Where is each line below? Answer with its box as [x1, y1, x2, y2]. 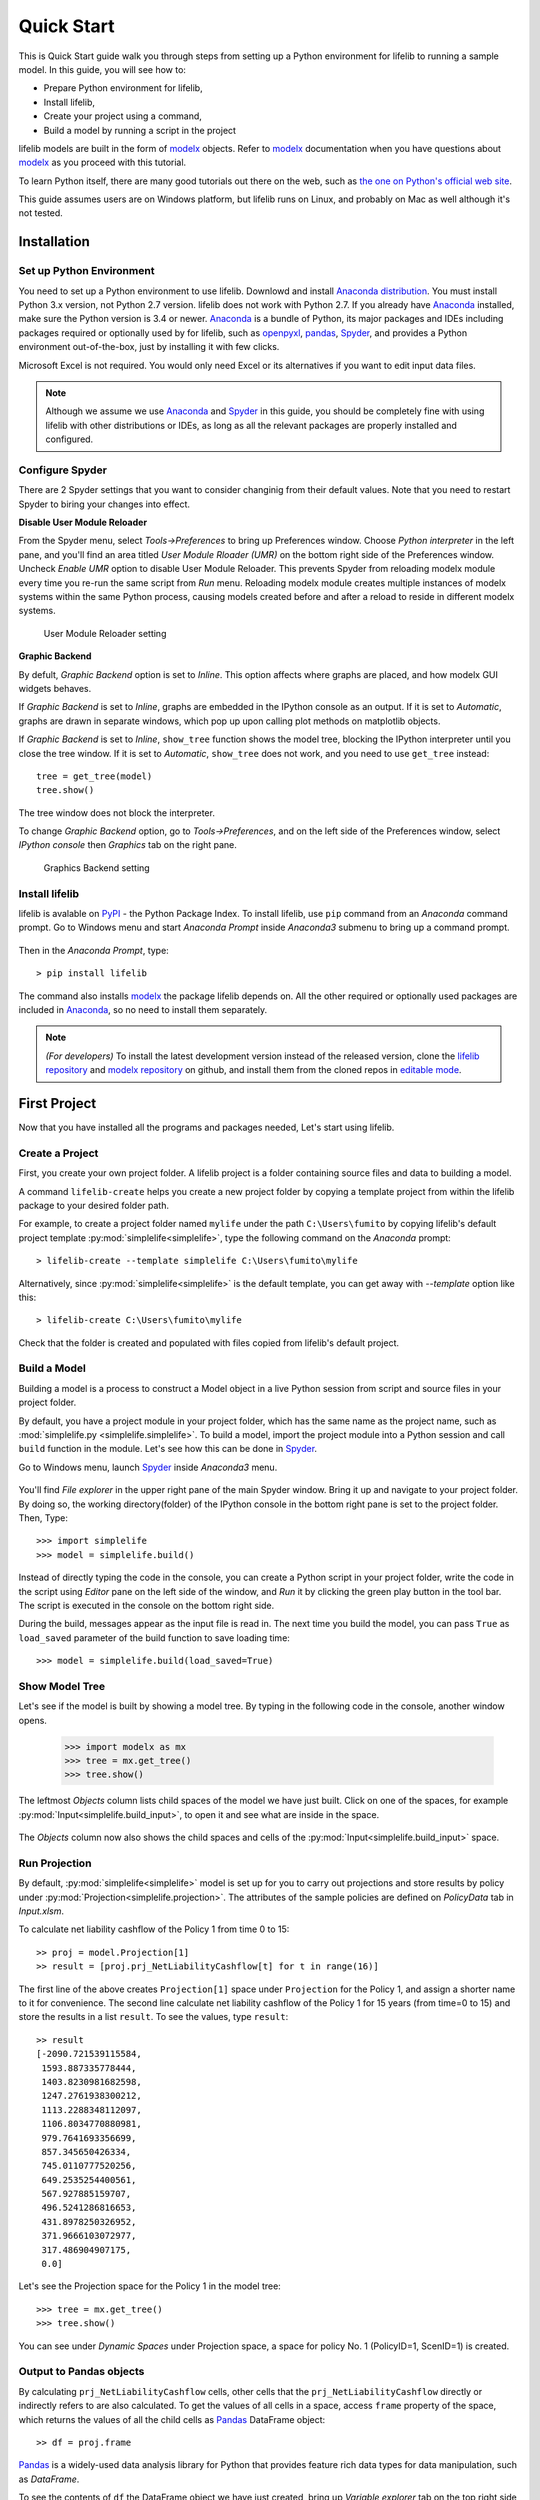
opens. [18, 1714, 47, 1726]
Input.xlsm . [18, 1905, 65, 1917]
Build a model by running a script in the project [43, 124, 237, 136]
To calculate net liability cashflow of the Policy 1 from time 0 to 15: [18, 1923, 290, 1935]
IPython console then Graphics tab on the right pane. [18, 839, 237, 851]
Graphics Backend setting [43, 861, 150, 874]
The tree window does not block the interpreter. [18, 806, 215, 819]
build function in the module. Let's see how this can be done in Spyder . [18, 1443, 318, 1455]
